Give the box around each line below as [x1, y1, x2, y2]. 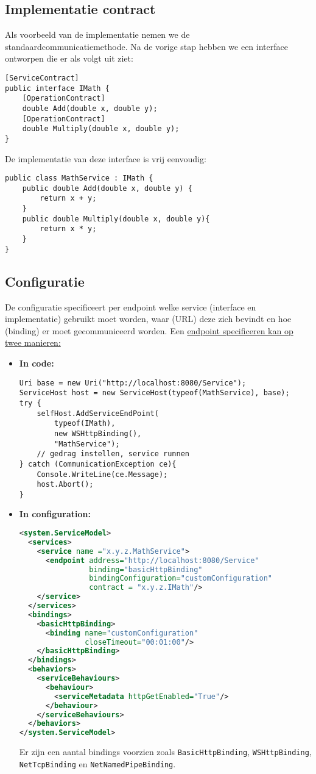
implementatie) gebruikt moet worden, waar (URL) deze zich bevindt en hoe [5, 312, 292, 325]
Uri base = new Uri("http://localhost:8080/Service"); [19, 378, 247, 387]
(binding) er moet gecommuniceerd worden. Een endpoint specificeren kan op [5, 324, 293, 337]
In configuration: [19, 507, 91, 520]
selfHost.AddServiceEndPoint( [37, 409, 159, 418]
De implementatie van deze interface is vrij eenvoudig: [5, 152, 206, 165]
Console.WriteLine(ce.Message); [37, 470, 168, 479]
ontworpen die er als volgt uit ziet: [5, 52, 133, 65]
